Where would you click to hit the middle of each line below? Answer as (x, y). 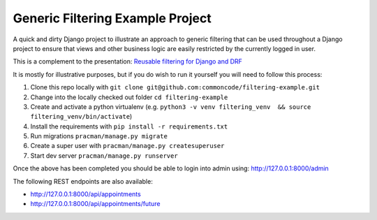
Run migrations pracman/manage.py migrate (99, 136)
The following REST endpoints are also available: (83, 181)
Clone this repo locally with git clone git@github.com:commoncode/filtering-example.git (175, 87)
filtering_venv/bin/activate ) (81, 117)
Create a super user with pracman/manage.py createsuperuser (127, 146)
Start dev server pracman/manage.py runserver (104, 155)
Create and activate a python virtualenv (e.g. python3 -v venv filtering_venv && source (171, 107)
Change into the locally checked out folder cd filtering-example (129, 97)
